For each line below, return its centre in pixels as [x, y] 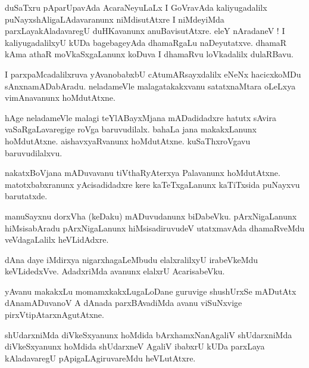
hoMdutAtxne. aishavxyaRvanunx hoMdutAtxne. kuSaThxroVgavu [128, 140]
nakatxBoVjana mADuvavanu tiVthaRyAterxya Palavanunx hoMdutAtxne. [143, 173]
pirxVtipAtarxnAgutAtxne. [54, 315]
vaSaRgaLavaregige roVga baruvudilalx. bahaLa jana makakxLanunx [131, 129]
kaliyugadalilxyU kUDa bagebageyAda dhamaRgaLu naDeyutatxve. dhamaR [146, 42]
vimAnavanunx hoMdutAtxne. [60, 98]
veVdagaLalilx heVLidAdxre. [57, 239]
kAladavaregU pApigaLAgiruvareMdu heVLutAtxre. [100, 358]
